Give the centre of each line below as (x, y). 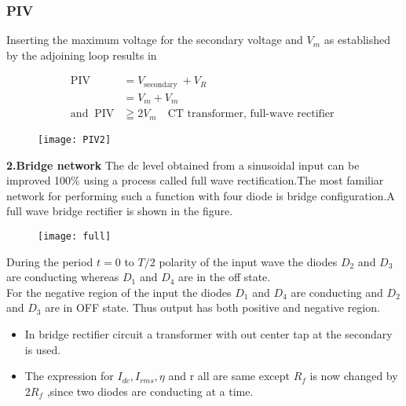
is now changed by (354, 376)
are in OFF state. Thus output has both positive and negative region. (212, 307)
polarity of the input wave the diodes (248, 261)
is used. (43, 349)
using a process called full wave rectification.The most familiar (234, 180)
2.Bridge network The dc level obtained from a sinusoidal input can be (183, 165)
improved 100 (39, 180)
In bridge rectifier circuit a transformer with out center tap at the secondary (208, 333)
